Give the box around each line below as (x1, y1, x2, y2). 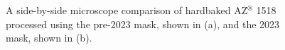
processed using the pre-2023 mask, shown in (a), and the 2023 (6, 16, 280, 31)
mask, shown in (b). (6, 30, 92, 45)
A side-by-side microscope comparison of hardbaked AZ (6, 3, 248, 18)
